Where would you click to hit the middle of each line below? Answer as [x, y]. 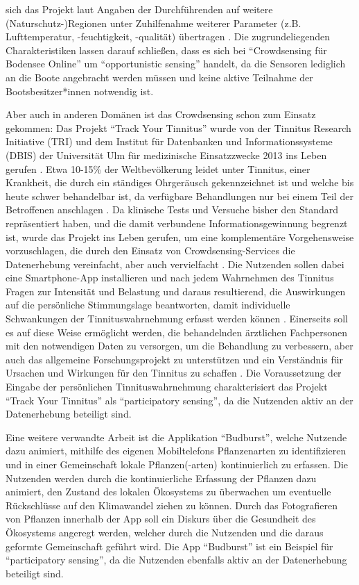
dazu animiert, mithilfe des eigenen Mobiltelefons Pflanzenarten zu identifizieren [176, 451]
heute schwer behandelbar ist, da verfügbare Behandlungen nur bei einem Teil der [179, 196]
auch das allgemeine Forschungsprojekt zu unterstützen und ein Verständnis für [175, 359]
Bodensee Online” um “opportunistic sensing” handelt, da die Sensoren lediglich [176, 64]
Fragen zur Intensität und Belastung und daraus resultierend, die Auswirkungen [176, 291]
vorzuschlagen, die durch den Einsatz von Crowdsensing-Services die [150, 250]
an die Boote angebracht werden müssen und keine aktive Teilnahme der [159, 77]
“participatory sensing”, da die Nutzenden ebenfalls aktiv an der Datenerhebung [176, 560]
